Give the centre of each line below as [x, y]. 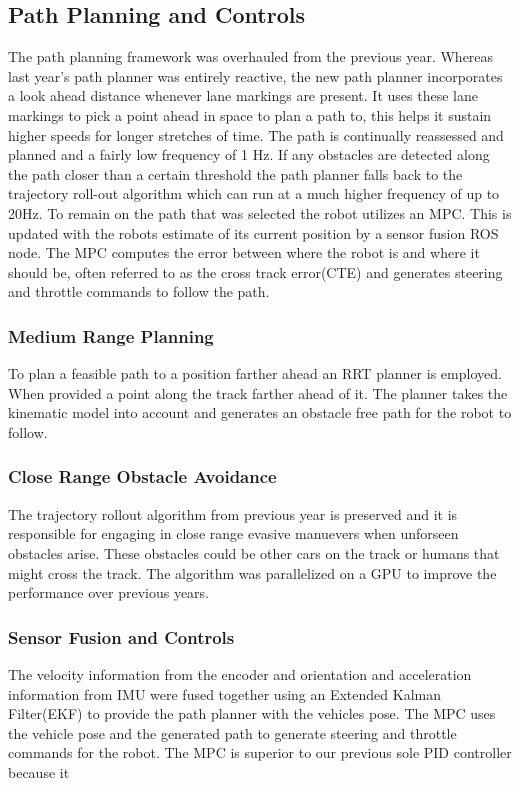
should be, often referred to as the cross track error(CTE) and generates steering [255, 271]
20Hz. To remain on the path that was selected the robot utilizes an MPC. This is [260, 212]
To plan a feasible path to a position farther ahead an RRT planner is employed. [255, 373]
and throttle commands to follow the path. [139, 291]
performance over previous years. [109, 592]
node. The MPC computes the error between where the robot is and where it [244, 252]
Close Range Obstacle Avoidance [142, 476]
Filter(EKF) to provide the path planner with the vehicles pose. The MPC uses [252, 713]
